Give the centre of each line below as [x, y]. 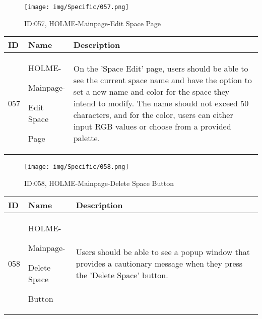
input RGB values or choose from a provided [152, 126]
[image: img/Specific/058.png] [77, 167]
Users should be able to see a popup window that [163, 251]
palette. [87, 138]
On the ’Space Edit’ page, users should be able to [161, 69]
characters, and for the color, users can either [153, 115]
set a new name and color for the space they [151, 92]
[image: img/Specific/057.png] [77, 7]
